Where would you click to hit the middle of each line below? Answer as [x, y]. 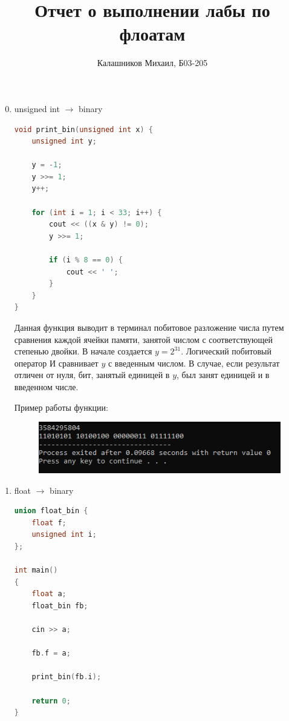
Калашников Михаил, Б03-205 [152, 63]
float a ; [49, 594]
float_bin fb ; [60, 606]
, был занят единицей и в [223, 375]
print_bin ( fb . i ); [67, 677]
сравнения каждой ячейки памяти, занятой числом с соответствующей [143, 339]
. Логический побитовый [226, 351]
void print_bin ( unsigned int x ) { [83, 129]
